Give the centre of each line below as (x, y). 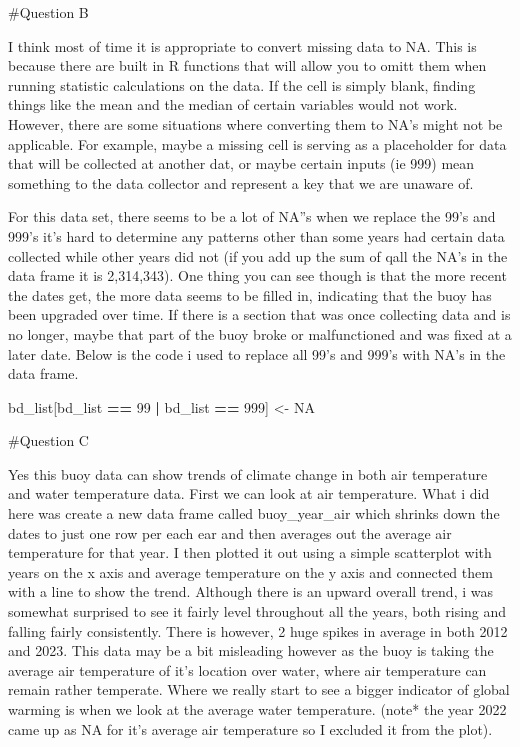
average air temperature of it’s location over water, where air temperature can (247, 669)
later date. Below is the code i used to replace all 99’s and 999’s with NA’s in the (257, 353)
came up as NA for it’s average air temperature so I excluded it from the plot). (250, 728)
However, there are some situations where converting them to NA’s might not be (255, 123)
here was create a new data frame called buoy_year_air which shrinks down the (254, 513)
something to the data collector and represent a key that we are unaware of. (241, 182)
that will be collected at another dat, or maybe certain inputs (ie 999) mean (241, 163)
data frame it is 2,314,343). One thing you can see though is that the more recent (257, 275)
